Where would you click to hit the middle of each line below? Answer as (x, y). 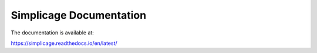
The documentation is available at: (52, 33)
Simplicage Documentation (79, 15)
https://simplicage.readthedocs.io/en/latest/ (64, 43)
